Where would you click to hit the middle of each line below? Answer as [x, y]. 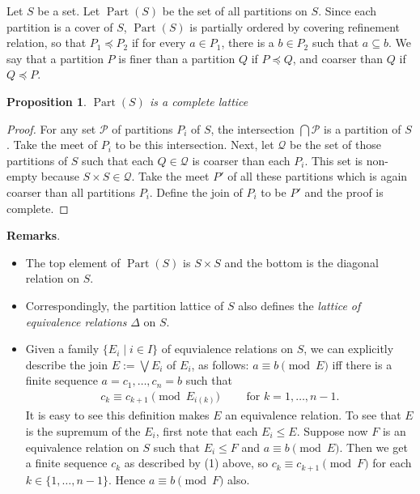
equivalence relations [76, 321]
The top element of [73, 262]
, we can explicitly [349, 349]
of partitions [142, 128]
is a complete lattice [199, 101]
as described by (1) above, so [196, 463]
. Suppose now [332, 431]
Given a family [62, 349]
